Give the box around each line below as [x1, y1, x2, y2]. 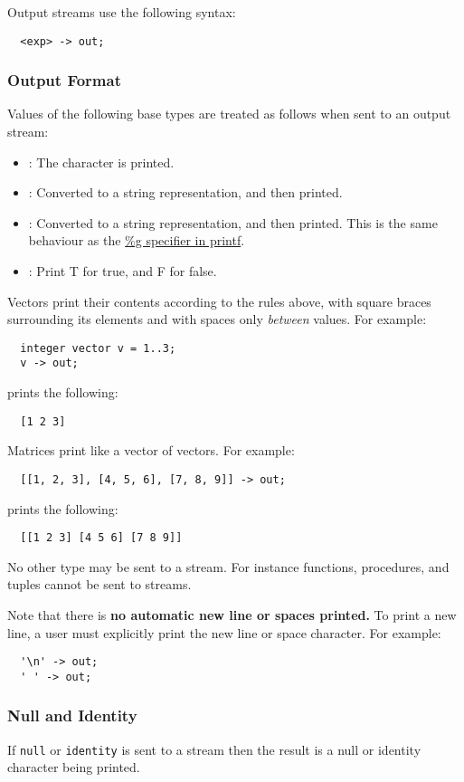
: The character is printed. [28, 152, 175, 171]
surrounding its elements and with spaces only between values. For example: [7, 310, 427, 329]
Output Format [7, 69, 121, 91]
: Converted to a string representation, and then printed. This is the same [28, 213, 438, 232]
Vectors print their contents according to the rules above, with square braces [7, 291, 431, 310]
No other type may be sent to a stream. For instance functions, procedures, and [7, 557, 450, 576]
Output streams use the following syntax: [7, 3, 236, 21]
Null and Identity [7, 704, 137, 727]
